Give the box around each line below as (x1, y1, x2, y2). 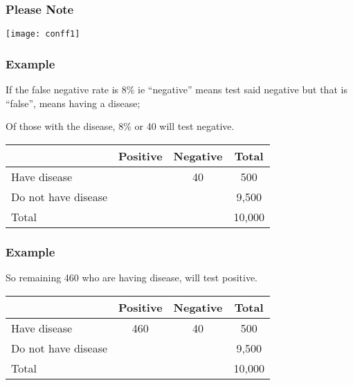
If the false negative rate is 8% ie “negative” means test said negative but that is (6, 82, 347, 97)
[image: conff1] (6, 29, 80, 39)
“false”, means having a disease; (6, 95, 141, 110)
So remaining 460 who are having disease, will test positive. (6, 270, 257, 285)
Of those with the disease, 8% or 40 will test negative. (6, 119, 235, 133)
